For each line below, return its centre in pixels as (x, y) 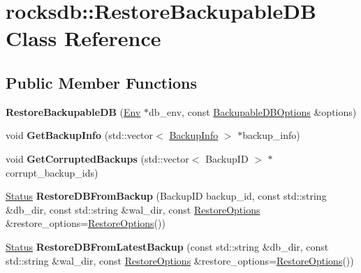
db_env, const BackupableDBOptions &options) (253, 111)
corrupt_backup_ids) (52, 172)
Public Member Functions (101, 82)
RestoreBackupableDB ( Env (73, 111)
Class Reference (83, 38)
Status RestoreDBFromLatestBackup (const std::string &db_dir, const (167, 246)
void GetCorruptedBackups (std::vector (97, 158)
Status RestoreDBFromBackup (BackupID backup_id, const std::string (166, 196)
